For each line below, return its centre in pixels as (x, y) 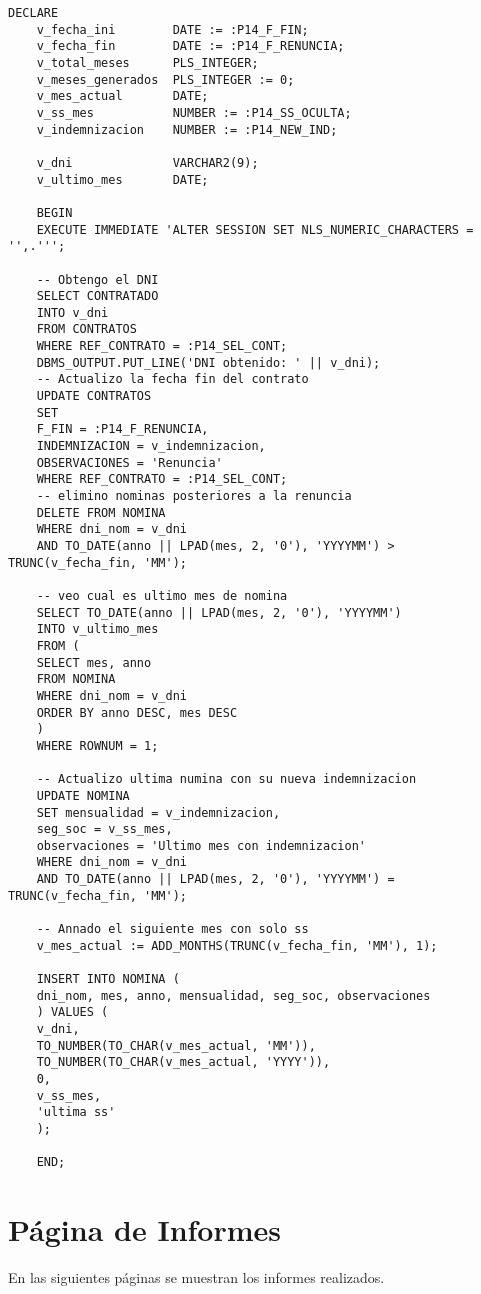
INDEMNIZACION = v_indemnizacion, (151, 446)
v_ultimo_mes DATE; (122, 179)
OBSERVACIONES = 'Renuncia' (129, 462)
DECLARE (33, 13)
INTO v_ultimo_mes (97, 629)
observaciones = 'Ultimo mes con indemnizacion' (201, 845)
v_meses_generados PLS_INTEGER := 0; (165, 79)
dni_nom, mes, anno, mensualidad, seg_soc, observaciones (233, 995)
